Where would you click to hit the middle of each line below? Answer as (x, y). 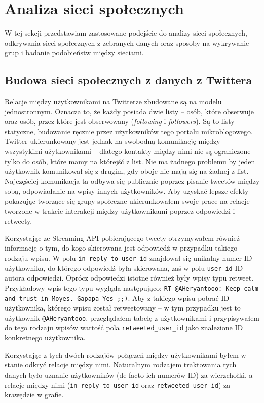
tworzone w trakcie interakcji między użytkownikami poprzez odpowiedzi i (120, 211)
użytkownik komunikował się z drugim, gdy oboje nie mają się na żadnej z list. (127, 171)
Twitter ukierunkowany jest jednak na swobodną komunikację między (112, 141)
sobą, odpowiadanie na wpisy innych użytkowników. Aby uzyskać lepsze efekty (127, 191)
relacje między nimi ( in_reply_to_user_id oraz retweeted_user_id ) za (118, 384)
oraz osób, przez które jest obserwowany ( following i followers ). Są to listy (120, 121)
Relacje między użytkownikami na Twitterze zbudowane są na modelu (113, 101)
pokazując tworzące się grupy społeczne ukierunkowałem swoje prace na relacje (127, 201)
